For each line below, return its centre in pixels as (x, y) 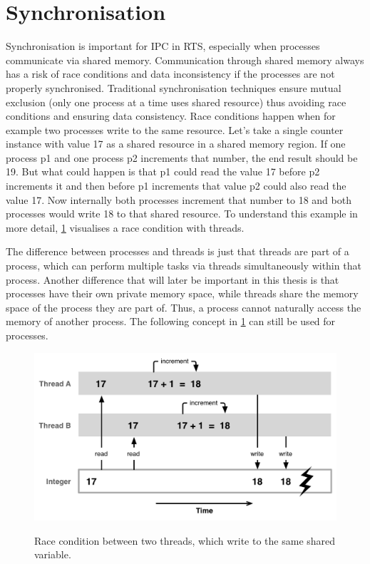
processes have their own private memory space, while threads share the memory (182, 293)
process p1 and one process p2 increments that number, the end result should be (182, 157)
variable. (53, 554)
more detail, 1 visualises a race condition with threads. (125, 227)
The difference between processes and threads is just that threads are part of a (178, 251)
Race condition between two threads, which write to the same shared (185, 540)
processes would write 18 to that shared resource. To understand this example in (182, 214)
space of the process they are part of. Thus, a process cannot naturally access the (184, 307)
